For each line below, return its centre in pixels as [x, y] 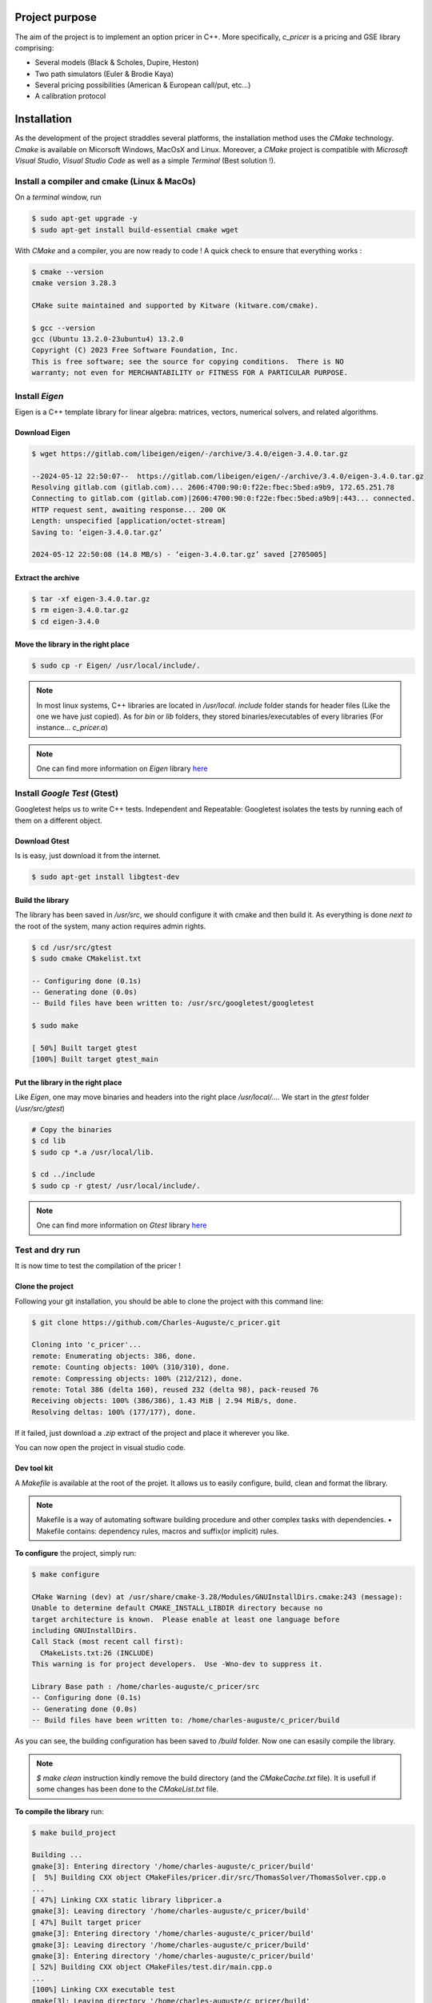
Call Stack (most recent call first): [108, 1642]
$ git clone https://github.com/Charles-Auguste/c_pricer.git [156, 1322]
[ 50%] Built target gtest [84, 1048]
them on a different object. [59, 820]
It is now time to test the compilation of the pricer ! [98, 1266]
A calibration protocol [70, 96]
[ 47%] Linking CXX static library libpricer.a [126, 1900]
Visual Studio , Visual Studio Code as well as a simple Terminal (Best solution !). [145, 161]
